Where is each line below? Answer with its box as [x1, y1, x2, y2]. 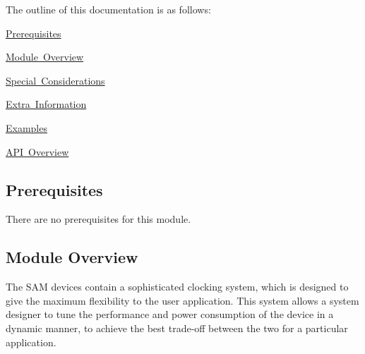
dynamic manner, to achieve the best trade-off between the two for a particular [6, 320, 348, 335]
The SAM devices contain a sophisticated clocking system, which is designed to [6, 279, 349, 294]
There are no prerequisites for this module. [6, 212, 191, 226]
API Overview [6, 144, 69, 159]
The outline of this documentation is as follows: [6, 2, 211, 16]
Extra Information [6, 97, 87, 111]
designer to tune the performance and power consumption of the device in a [6, 307, 334, 322]
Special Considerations [6, 73, 105, 87]
